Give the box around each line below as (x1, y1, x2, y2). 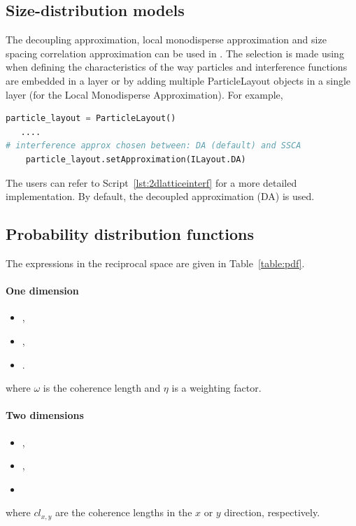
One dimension (6, 283, 79, 298)
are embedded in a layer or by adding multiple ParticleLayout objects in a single (6, 73, 351, 87)
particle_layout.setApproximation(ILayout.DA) (25, 154, 246, 164)
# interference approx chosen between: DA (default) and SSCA (6, 141, 301, 151)
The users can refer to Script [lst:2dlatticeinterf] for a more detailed (6, 175, 297, 190)
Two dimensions (6, 408, 84, 422)
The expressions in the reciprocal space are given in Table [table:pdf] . (6, 255, 305, 270)
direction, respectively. (224, 505, 320, 520)
